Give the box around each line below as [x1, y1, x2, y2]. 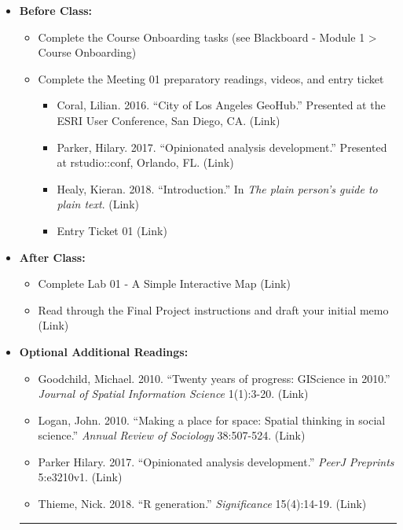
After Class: [19, 248, 86, 265]
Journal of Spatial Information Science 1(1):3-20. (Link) [38, 385, 309, 402]
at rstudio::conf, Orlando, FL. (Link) [57, 154, 234, 171]
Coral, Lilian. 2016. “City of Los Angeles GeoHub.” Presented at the [57, 97, 386, 113]
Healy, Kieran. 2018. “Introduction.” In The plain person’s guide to [57, 180, 378, 197]
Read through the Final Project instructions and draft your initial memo [38, 301, 389, 318]
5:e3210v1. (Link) [38, 469, 123, 485]
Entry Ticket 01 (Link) [57, 222, 167, 238]
